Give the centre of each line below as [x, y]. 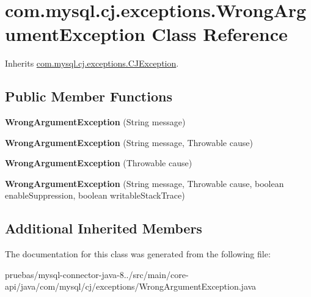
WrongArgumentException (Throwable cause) [99, 163]
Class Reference [220, 34]
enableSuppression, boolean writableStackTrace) [95, 195]
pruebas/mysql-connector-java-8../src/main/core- [97, 274]
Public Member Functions [89, 96]
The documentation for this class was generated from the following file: [138, 254]
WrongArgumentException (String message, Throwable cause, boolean [145, 183]
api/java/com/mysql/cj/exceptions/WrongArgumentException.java [131, 286]
